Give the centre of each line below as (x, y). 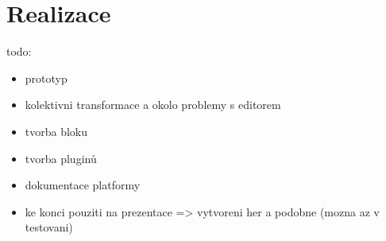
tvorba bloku (56, 131)
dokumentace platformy (83, 185)
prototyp (46, 78)
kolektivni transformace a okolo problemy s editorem (153, 105)
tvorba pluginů (61, 158)
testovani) (49, 227)
